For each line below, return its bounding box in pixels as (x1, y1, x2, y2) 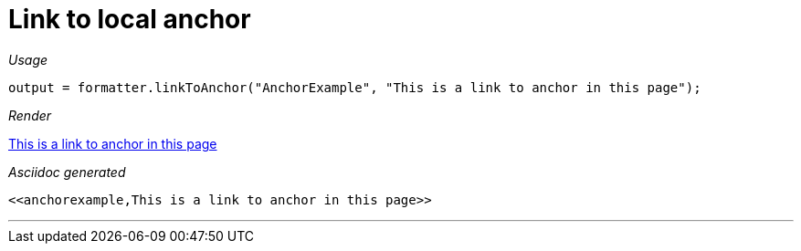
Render (8, 107, 52, 123)
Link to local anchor (8, 4, 251, 35)
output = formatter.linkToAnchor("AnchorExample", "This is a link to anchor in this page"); (8, 79, 701, 95)
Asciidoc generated (8, 163, 126, 180)
